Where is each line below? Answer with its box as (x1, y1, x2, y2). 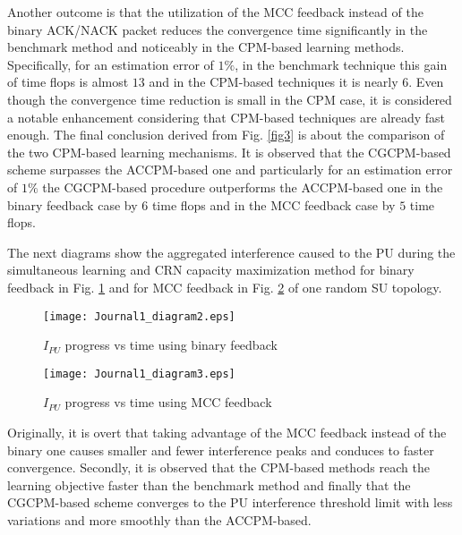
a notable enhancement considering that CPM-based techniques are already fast (7, 107, 446, 126)
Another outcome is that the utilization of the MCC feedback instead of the (7, 3, 423, 21)
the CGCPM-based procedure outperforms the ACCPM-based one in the (42, 177, 443, 196)
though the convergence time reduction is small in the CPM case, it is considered (7, 89, 452, 108)
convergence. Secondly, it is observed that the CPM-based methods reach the (7, 458, 430, 477)
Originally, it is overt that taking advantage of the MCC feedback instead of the (7, 423, 447, 441)
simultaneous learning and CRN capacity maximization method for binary (7, 260, 415, 279)
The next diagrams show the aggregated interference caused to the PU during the (7, 242, 456, 261)
